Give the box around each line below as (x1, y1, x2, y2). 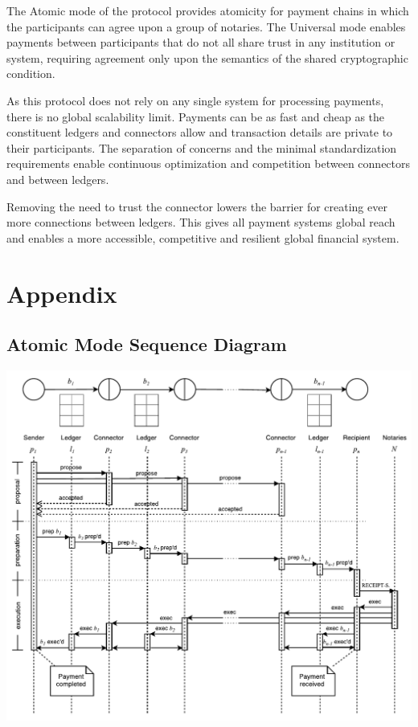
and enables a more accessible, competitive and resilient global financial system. (6, 229, 400, 246)
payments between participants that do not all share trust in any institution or (6, 34, 395, 51)
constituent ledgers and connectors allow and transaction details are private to (6, 124, 393, 141)
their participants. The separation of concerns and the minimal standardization (6, 139, 397, 156)
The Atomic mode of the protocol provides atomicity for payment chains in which (6, 2, 409, 18)
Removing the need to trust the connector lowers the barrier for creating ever (6, 198, 387, 214)
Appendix (6, 276, 117, 309)
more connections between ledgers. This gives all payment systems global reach (6, 214, 395, 231)
